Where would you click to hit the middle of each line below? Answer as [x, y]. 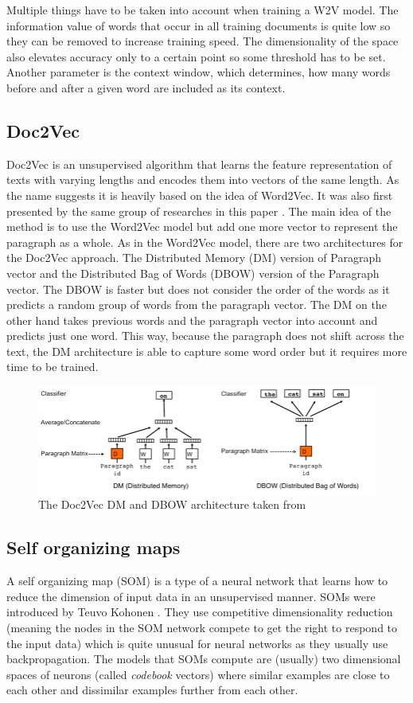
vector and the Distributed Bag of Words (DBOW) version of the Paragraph [193, 273]
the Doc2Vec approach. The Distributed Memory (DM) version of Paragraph [194, 258]
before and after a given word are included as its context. [146, 87]
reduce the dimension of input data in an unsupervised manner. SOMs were [191, 596]
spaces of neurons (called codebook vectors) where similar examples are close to [198, 674]
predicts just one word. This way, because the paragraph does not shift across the [205, 336]
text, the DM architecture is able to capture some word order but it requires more [207, 351]
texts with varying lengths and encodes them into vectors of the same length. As [203, 180]
